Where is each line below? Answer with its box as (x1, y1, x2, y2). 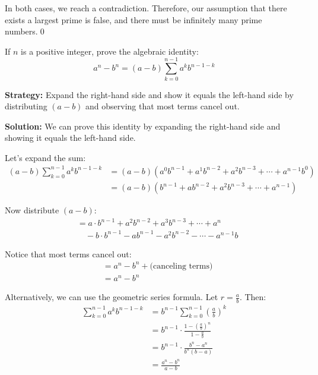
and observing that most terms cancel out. (85, 100, 240, 112)
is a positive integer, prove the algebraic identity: (21, 45, 199, 57)
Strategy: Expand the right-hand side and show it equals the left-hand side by (5, 88, 294, 100)
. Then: (239, 291, 266, 303)
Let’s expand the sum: (5, 151, 86, 163)
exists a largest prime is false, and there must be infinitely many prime (5, 13, 262, 26)
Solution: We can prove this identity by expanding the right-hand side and (5, 119, 281, 132)
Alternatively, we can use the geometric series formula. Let (5, 291, 218, 303)
